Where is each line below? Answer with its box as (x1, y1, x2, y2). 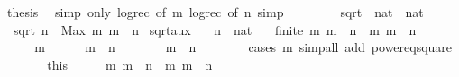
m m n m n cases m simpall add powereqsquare (34, 38, 453, 56)
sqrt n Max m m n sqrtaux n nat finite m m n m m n (13, 20, 417, 38)
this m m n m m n (47, 55, 213, 73)
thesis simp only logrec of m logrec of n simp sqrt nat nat (6, 3, 424, 21)
